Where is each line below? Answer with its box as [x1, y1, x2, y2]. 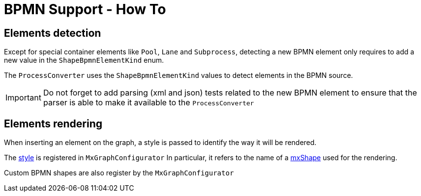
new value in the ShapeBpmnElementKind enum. [4, 56, 164, 65]
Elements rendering [4, 117, 103, 130]
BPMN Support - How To [4, 1, 166, 18]
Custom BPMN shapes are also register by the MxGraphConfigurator [4, 169, 234, 177]
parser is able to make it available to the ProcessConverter [43, 98, 254, 108]
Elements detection [4, 26, 101, 39]
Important [5, 93, 41, 103]
